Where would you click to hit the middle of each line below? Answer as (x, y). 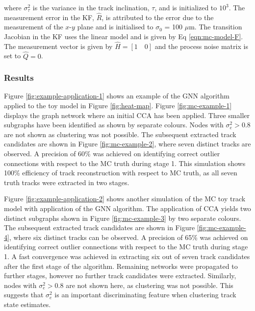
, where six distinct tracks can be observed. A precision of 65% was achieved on (128, 237)
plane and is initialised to (115, 27)
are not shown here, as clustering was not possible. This (150, 285)
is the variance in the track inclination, (91, 7)
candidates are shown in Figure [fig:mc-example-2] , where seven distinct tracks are (127, 144)
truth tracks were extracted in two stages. (67, 182)
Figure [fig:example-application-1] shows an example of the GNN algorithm (117, 96)
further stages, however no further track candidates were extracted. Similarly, (120, 275)
